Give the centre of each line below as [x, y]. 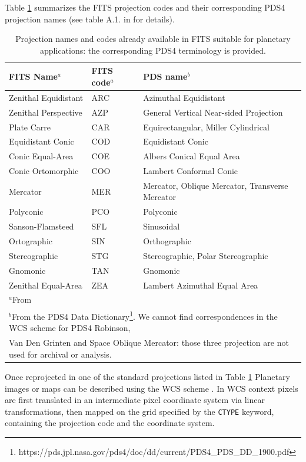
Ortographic [31, 241]
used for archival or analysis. [60, 354]
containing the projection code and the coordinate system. [110, 423]
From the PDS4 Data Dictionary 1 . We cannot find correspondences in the [144, 315]
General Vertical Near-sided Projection [213, 112]
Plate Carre [30, 127]
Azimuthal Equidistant [184, 97]
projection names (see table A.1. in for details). [90, 19]
